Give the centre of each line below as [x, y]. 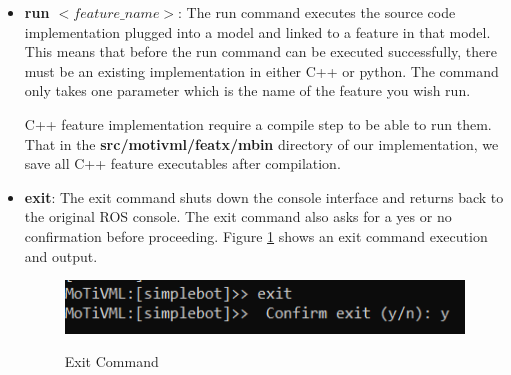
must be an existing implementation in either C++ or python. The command [261, 70]
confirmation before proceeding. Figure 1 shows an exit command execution [256, 235]
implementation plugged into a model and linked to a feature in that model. [257, 31]
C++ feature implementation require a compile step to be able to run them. [258, 123]
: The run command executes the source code [317, 12]
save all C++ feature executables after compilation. [182, 163]
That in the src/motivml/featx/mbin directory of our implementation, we [261, 143]
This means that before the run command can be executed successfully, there [260, 51]
